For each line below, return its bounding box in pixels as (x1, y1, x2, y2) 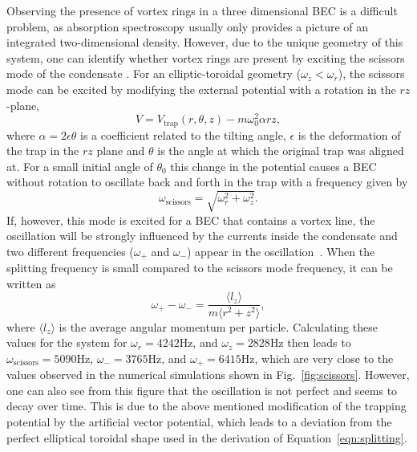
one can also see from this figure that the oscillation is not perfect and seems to (6, 381, 398, 398)
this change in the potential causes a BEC (170, 157, 377, 174)
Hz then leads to (269, 334, 351, 351)
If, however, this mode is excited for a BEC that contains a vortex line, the (6, 211, 375, 228)
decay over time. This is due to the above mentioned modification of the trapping (6, 397, 407, 414)
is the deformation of (298, 126, 401, 143)
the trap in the (6, 142, 79, 159)
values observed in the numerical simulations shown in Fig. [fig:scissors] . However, (6, 366, 410, 383)
